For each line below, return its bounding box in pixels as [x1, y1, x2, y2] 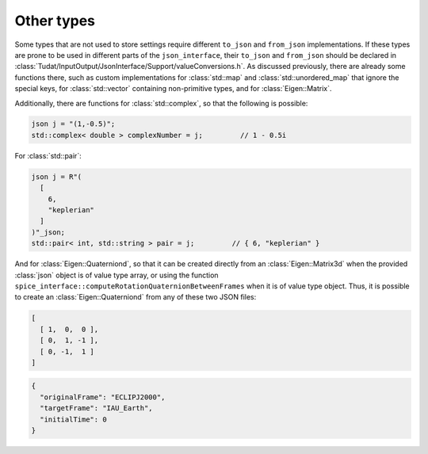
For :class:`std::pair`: [14, 151, 82, 160]
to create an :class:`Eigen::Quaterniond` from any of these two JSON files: [14, 292, 257, 302]
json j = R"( [31, 172, 82, 181]
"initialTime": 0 [40, 414, 107, 424]
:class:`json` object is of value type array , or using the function [14, 270, 219, 280]
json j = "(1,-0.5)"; [31, 120, 116, 128]
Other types [14, 12, 95, 29]
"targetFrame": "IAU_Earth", [40, 404, 154, 413]
